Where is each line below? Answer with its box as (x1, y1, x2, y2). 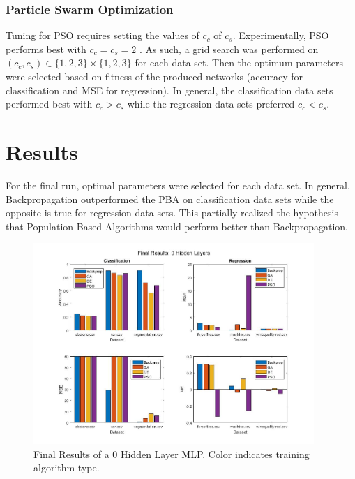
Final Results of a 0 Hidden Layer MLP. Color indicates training (33, 446, 310, 461)
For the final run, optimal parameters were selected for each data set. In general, (6, 177, 350, 192)
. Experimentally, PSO (232, 28, 329, 43)
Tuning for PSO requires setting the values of (6, 28, 199, 43)
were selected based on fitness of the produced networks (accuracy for (6, 69, 303, 83)
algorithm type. (33, 460, 100, 475)
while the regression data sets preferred (127, 96, 295, 111)
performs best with (6, 41, 86, 56)
